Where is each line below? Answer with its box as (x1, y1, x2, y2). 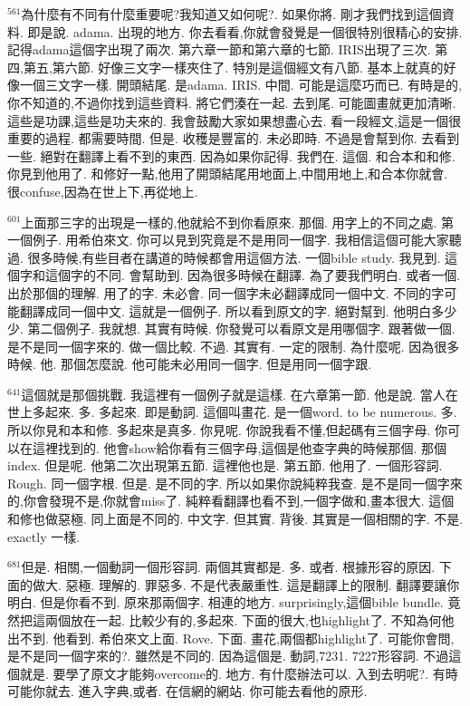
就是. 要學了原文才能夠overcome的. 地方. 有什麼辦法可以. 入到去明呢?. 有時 (19, 663, 458, 682)
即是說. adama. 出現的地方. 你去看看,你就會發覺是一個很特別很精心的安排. (27, 22, 463, 41)
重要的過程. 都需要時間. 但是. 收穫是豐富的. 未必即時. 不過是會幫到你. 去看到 (7, 129, 460, 148)
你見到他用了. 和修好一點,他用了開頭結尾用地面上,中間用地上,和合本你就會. (7, 164, 448, 183)
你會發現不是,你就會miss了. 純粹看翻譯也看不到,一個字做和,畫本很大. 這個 (23, 491, 455, 510)
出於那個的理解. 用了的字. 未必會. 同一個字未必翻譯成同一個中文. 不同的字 (7, 283, 445, 302)
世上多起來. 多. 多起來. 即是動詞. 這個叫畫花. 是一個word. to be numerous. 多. (7, 402, 457, 421)
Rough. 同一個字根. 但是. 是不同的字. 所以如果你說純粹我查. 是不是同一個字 (7, 473, 450, 492)
